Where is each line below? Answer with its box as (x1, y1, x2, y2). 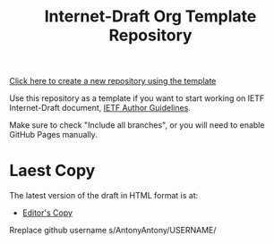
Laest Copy (9, 161, 96, 181)
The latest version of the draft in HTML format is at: (9, 190, 199, 201)
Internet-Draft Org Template (44, 6, 257, 27)
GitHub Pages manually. (9, 130, 98, 140)
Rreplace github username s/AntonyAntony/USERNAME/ (9, 225, 217, 236)
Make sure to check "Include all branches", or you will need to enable (9, 120, 265, 130)
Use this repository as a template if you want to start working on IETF (9, 93, 265, 104)
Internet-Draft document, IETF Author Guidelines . (9, 103, 191, 114)
